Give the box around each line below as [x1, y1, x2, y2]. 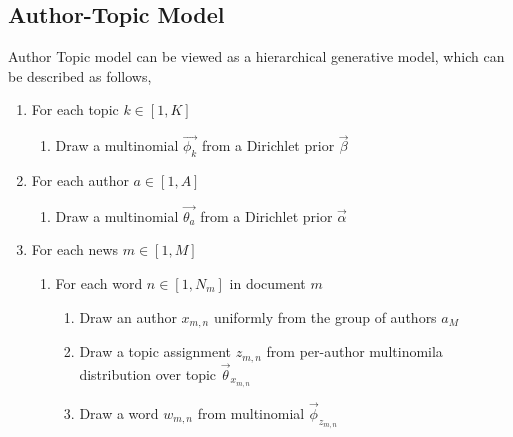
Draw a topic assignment [79, 341, 232, 362]
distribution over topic [79, 363, 217, 384]
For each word [55, 273, 143, 293]
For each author [31, 170, 129, 190]
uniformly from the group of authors [213, 306, 437, 327]
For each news [31, 239, 119, 260]
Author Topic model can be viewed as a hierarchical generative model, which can [8, 46, 505, 67]
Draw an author [79, 306, 177, 327]
